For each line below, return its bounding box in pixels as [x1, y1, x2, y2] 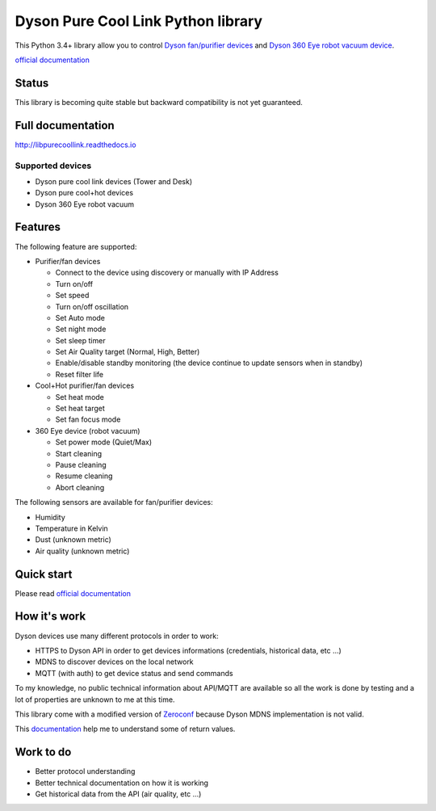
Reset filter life [55, 369, 104, 379]
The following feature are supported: [15, 242, 137, 251]
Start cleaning [55, 448, 103, 458]
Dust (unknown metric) [35, 535, 112, 544]
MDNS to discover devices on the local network [35, 657, 194, 666]
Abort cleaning [55, 482, 105, 492]
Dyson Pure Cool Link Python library [15, 12, 262, 30]
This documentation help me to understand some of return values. [15, 724, 236, 734]
